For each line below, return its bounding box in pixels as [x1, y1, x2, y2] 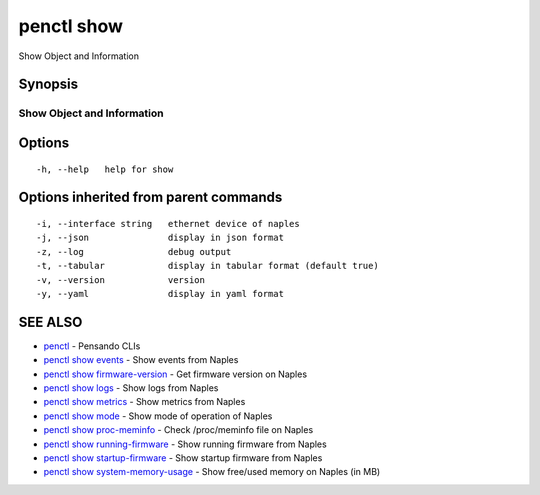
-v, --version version [36, 274, 205, 285]
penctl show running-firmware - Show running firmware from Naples [43, 438, 327, 450]
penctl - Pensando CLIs [43, 340, 141, 352]
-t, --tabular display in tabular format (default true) [36, 260, 379, 272]
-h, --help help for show [36, 163, 174, 175]
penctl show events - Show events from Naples [43, 354, 239, 366]
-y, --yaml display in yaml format [36, 288, 285, 299]
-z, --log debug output [36, 246, 232, 257]
